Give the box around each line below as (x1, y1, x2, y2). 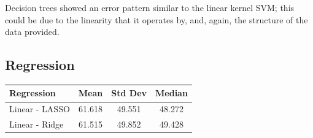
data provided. (5, 25, 60, 38)
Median (155, 86, 188, 99)
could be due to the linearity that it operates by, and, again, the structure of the (5, 13, 308, 26)
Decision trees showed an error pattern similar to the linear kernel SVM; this (5, 1, 295, 13)
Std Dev (111, 86, 147, 99)
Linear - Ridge (9, 118, 64, 131)
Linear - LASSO (9, 102, 70, 115)
